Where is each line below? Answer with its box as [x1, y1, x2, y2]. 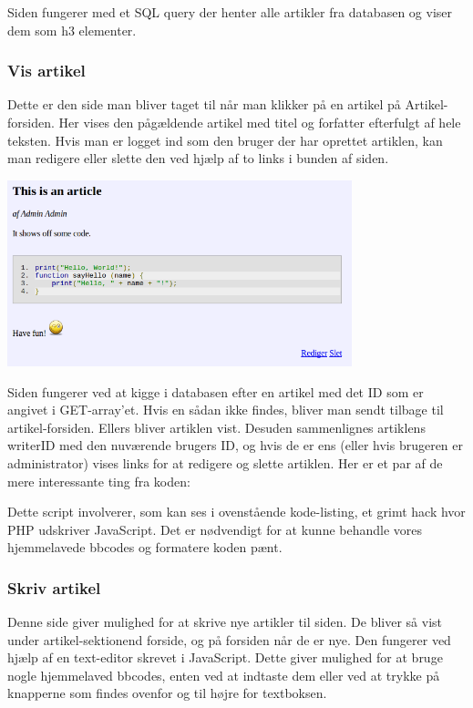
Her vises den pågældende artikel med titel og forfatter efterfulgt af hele [58, 113, 461, 131]
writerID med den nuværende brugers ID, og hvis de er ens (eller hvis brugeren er [7, 436, 464, 455]
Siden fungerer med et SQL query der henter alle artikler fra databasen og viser [7, 3, 452, 21]
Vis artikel [7, 59, 86, 82]
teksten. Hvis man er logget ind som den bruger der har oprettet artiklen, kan [7, 130, 443, 149]
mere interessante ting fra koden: [7, 471, 190, 490]
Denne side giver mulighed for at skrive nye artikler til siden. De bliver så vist [7, 612, 442, 631]
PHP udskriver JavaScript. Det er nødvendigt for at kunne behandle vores [7, 519, 423, 539]
